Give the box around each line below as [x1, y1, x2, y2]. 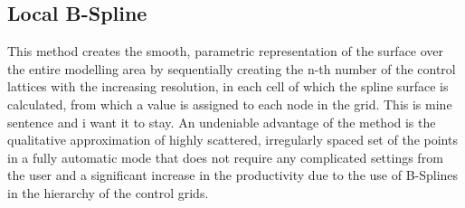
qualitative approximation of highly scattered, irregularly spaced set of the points [7, 130, 458, 149]
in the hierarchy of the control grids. [7, 183, 209, 202]
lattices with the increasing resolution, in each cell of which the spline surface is [7, 77, 449, 96]
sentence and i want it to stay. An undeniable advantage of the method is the [7, 112, 436, 131]
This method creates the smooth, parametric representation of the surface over [7, 42, 444, 61]
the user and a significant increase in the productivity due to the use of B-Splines [7, 165, 459, 184]
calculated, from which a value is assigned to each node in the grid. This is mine [7, 94, 452, 113]
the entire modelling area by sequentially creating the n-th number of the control [7, 59, 456, 78]
